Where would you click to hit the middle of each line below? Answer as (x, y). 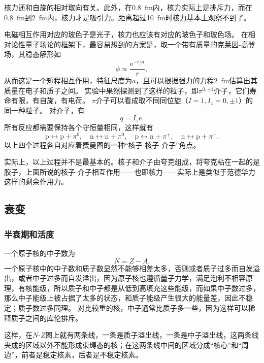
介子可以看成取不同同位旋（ (142, 100)
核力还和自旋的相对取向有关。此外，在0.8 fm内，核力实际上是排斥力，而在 (128, 7)
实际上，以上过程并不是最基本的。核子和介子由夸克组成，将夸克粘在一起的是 (132, 162)
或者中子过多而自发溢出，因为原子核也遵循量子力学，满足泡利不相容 (132, 278)
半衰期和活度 (29, 234)
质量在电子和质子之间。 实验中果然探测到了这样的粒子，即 (101, 90)
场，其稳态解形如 (32, 54)
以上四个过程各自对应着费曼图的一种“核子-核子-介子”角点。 (102, 144)
